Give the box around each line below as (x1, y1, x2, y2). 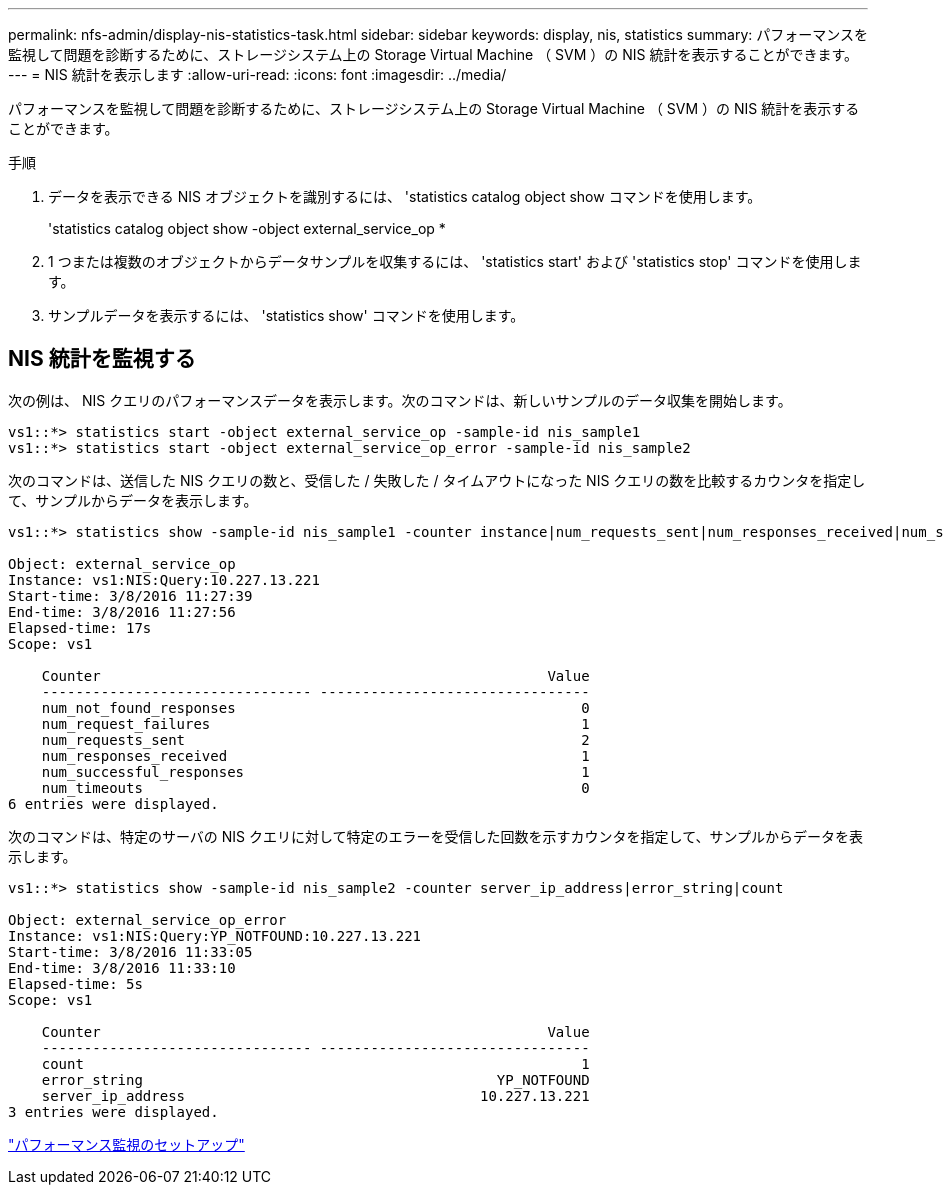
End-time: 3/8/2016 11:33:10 (8, 959, 236, 976)
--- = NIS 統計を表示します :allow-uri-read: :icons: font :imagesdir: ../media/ (8, 66, 507, 83)
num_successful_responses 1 (41, 763, 590, 780)
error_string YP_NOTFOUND (41, 1071, 590, 1088)
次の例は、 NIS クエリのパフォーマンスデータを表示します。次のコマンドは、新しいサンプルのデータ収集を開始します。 (8, 391, 792, 409)
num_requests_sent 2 (41, 731, 590, 748)
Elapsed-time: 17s (8, 619, 152, 636)
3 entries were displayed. (8, 1103, 219, 1120)
